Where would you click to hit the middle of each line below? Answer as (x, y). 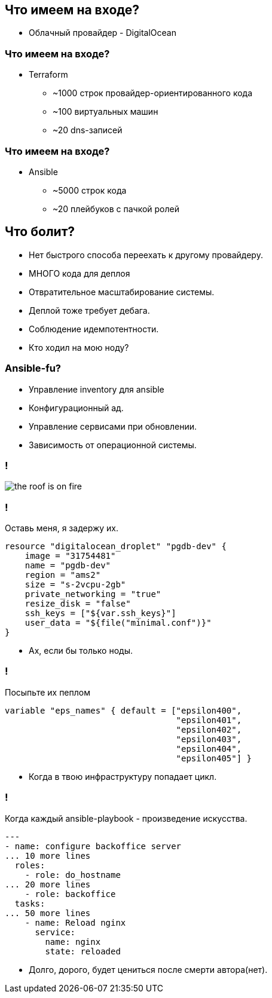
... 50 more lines (48, 913)
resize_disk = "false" (78, 604)
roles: (30, 865)
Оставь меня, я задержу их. (62, 528)
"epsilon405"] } (214, 758)
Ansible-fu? (33, 368)
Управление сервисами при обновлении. (113, 426)
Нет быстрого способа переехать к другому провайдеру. (146, 255)
